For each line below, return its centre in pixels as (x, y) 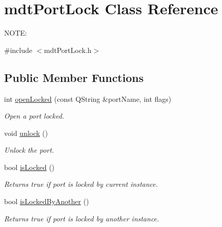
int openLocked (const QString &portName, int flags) (88, 98)
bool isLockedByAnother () (47, 201)
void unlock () (26, 133)
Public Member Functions (74, 77)
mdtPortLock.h (68, 50)
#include (18, 50)
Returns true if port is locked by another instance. (82, 218)
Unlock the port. (29, 150)
